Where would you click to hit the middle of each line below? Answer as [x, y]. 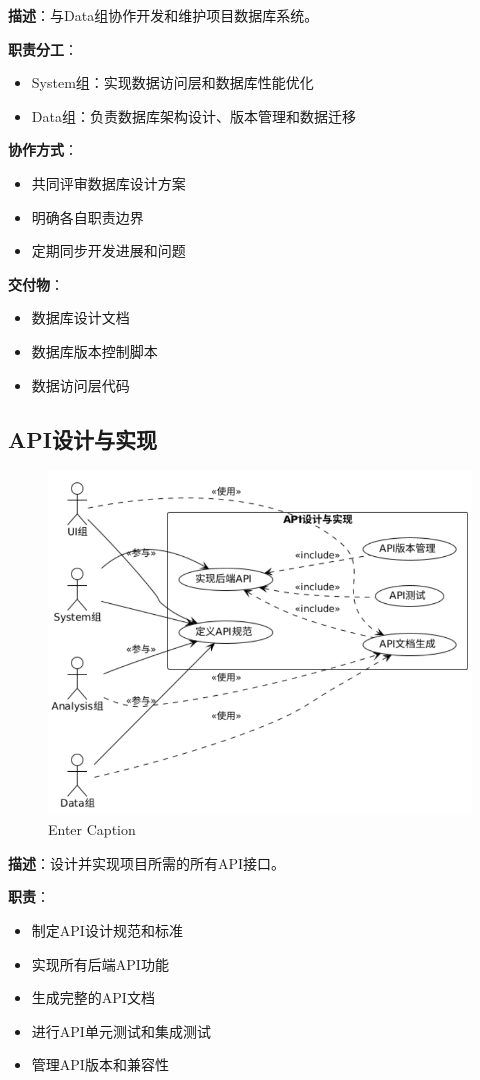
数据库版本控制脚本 [94, 350]
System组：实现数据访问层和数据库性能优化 [172, 82]
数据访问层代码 [80, 384]
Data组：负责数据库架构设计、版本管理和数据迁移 [193, 115]
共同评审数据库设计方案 [108, 182]
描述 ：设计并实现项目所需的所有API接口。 [147, 862]
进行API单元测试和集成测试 [121, 1030]
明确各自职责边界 [87, 216]
